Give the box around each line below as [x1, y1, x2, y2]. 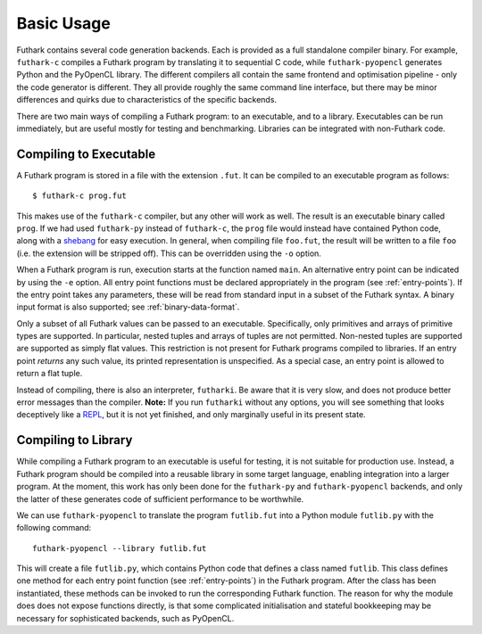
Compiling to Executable [16, 146, 156, 161]
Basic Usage [16, 13, 111, 33]
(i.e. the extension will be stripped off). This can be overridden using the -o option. [16, 248, 321, 259]
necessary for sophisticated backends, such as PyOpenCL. [16, 613, 235, 623]
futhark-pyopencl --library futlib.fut [32, 543, 207, 553]
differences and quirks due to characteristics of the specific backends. [16, 95, 277, 105]
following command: [16, 523, 92, 533]
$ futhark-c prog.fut [32, 191, 127, 201]
